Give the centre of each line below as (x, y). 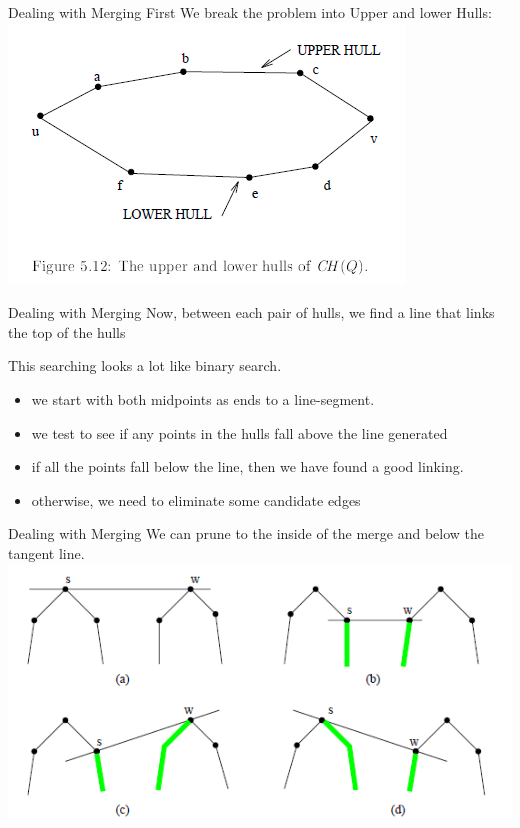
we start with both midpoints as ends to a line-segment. (203, 398)
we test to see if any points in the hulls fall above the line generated (239, 432)
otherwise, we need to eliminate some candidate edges (196, 499)
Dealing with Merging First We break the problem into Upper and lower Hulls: (250, 12)
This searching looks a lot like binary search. (145, 365)
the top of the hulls (67, 331)
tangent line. (46, 552)
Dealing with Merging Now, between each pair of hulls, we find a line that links (251, 312)
